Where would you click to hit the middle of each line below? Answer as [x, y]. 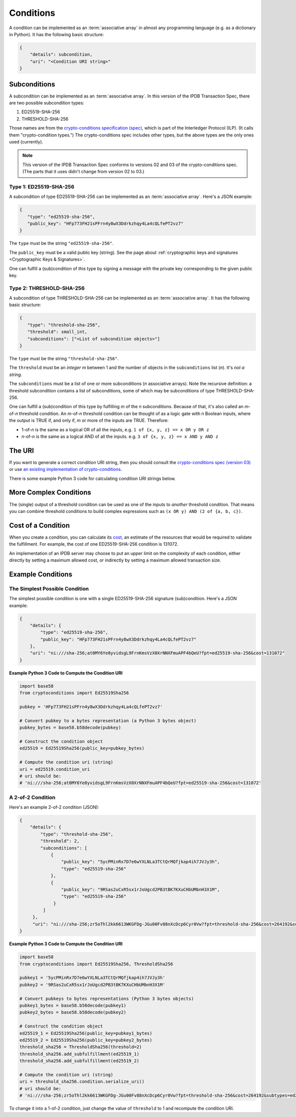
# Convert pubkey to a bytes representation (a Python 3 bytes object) [108, 721]
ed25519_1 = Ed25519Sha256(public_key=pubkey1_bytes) [86, 1033]
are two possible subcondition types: [47, 103]
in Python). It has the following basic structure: [56, 34]
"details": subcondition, [61, 55]
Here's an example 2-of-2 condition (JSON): [54, 807]
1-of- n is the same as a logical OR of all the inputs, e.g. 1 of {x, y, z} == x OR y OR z [115, 429]
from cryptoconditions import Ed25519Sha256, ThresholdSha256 [96, 964]
